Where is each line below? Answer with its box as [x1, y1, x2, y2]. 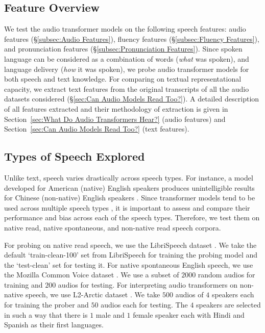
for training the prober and [4, 299, 89, 310]
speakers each [211, 289, 254, 300]
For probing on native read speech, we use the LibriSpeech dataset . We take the [4, 239, 257, 250]
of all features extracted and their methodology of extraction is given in [4, 103, 228, 114]
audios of [175, 289, 204, 300]
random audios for [198, 269, 255, 280]
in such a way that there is [4, 309, 88, 320]
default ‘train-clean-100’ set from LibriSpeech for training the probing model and [4, 249, 258, 260]
